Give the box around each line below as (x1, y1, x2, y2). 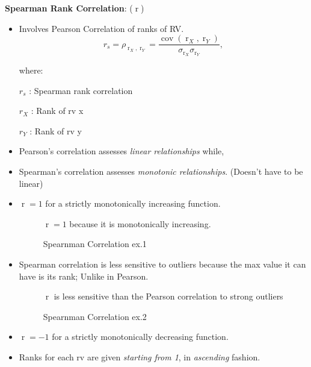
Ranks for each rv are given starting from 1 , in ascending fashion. (19, 351, 260, 363)
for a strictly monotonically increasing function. (45, 197, 221, 210)
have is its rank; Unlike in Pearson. (19, 269, 149, 282)
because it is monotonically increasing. (69, 217, 211, 230)
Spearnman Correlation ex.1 (43, 237, 147, 250)
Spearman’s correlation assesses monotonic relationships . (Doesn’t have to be (19, 165, 303, 178)
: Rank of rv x (31, 104, 84, 117)
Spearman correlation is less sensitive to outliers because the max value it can (19, 258, 306, 271)
